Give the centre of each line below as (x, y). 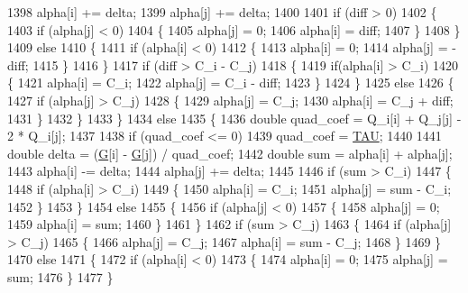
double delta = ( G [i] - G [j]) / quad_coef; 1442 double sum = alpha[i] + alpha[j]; (230, 153)
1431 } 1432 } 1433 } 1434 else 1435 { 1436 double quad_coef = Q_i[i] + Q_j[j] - (234, 118)
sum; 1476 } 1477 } (60, 276)
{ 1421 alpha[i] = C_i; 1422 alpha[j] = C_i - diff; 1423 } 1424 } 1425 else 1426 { (231, 82)
